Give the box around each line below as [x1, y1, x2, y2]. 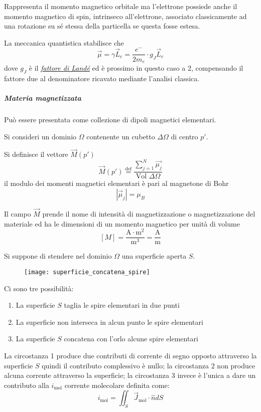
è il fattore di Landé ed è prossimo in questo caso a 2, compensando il [29, 62, 243, 73]
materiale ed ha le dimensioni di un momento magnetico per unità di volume [4, 218, 240, 229]
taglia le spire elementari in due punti [64, 300, 180, 310]
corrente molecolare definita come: [64, 379, 170, 390]
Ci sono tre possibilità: [4, 283, 74, 293]
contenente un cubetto [86, 131, 155, 141]
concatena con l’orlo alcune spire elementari [64, 333, 198, 344]
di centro [171, 131, 198, 141]
